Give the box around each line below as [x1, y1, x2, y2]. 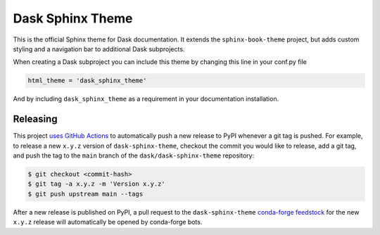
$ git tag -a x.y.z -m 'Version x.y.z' [27, 180, 165, 188]
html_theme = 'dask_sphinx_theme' [27, 77, 147, 84]
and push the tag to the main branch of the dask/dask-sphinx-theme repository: [13, 151, 255, 160]
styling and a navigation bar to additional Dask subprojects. [13, 44, 185, 53]
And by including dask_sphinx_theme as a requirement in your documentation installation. [13, 95, 279, 103]
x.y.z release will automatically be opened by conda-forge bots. [13, 218, 203, 227]
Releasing [13, 113, 58, 125]
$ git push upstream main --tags [27, 190, 144, 198]
